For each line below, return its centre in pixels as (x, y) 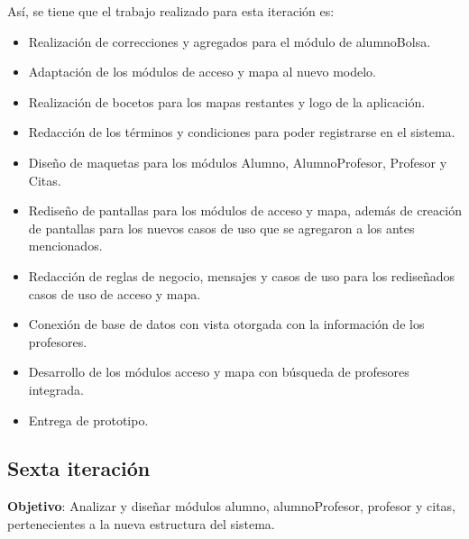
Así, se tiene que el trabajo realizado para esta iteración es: (171, 11)
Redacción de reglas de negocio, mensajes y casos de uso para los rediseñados (242, 275)
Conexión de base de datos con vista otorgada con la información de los (226, 324)
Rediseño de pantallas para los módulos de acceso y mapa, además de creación (245, 210)
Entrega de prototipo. (88, 420)
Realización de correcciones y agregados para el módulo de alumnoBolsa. (230, 41)
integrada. (56, 389)
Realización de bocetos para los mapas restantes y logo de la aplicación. (227, 101)
